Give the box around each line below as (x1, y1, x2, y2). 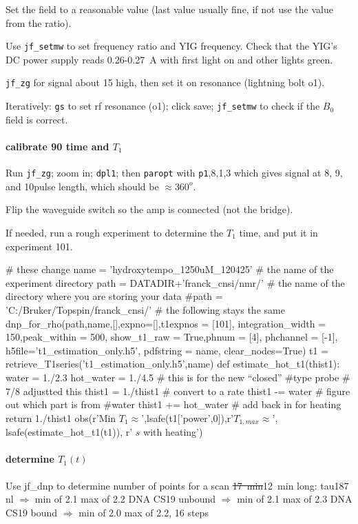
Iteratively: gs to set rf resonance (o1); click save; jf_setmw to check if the (6, 99, 320, 113)
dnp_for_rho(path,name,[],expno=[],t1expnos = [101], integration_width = (6, 316, 326, 330)
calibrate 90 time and (6, 139, 109, 153)
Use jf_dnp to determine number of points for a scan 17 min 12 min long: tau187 (6, 478, 349, 492)
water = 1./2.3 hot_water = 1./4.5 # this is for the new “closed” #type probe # (6, 370, 350, 384)
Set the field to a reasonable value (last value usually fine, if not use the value (6, 2, 333, 16)
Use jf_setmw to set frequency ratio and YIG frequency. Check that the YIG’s (6, 39, 337, 53)
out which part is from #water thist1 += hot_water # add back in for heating (6, 397, 341, 412)
